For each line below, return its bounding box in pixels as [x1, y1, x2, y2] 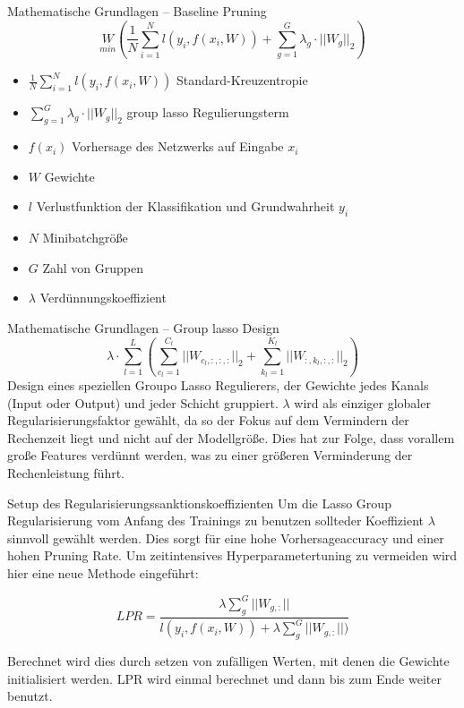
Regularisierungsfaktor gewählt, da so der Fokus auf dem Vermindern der [7, 411, 409, 430]
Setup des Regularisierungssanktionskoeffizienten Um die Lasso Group [7, 493, 391, 512]
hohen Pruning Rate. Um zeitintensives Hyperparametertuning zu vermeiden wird [7, 546, 458, 565]
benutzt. [7, 687, 53, 705]
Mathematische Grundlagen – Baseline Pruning [7, 2, 267, 20]
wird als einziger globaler [294, 393, 431, 412]
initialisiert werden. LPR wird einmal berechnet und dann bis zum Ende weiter [7, 669, 442, 687]
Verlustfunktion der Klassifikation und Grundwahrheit [36, 197, 335, 216]
